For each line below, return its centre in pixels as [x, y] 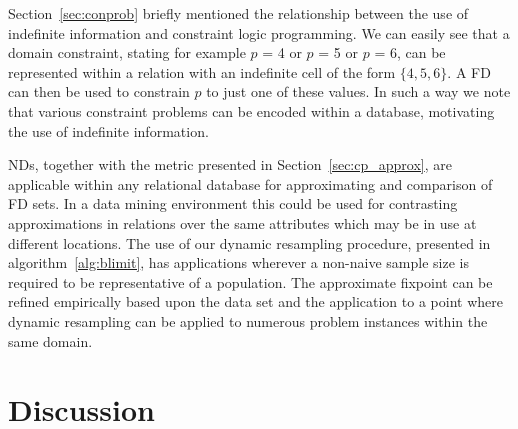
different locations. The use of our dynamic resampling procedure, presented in [249, 242]
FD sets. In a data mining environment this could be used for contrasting [233, 203]
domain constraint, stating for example [127, 52]
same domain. [50, 340]
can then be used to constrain [99, 91]
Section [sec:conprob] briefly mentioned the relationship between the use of [238, 13]
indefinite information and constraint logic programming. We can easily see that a [259, 32]
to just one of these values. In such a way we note [358, 91]
